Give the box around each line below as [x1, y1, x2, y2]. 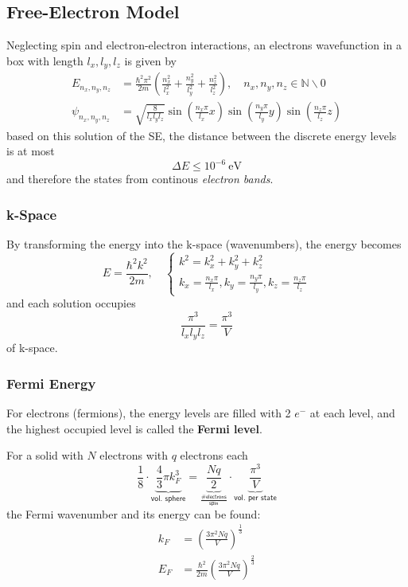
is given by [124, 52, 177, 68]
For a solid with [6, 447, 84, 464]
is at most [6, 143, 55, 159]
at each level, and [309, 405, 395, 421]
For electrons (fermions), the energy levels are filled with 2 [6, 405, 291, 421]
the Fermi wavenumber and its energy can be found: [6, 505, 261, 522]
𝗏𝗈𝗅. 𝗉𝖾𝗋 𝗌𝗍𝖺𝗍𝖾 [234, 493, 277, 502]
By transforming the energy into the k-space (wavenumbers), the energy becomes [6, 236, 402, 252]
